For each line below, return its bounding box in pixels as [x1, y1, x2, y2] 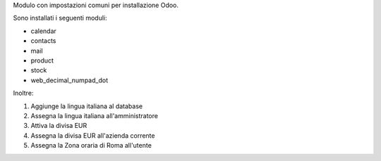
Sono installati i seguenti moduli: [13, 14, 107, 22]
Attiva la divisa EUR [30, 122, 87, 130]
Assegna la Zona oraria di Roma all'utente [30, 141, 152, 150]
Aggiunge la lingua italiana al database [30, 102, 143, 110]
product [30, 56, 54, 65]
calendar [30, 27, 56, 35]
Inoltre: [13, 89, 34, 98]
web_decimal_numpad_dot [30, 76, 109, 84]
